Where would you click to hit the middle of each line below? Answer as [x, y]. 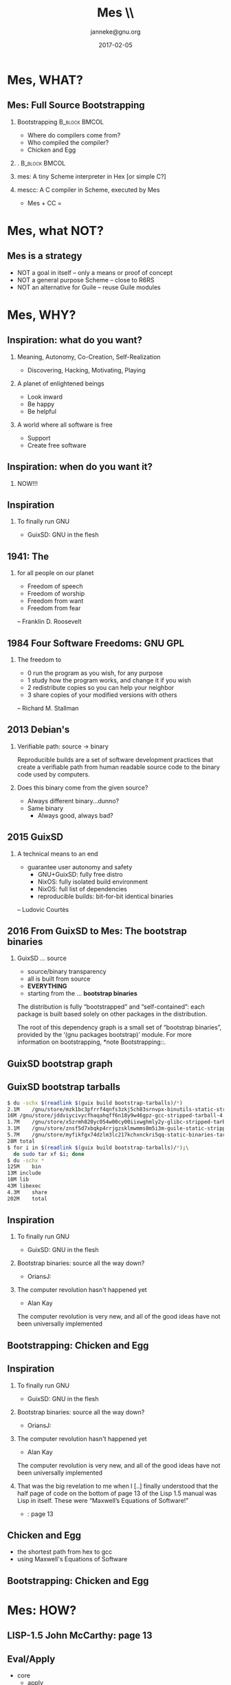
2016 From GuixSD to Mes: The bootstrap [97, 931]
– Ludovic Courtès [43, 909]
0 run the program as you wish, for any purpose [95, 673]
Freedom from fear [54, 608]
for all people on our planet [55, 573]
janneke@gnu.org [115, 32]
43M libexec [24, 1186]
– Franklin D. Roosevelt [49, 622]
